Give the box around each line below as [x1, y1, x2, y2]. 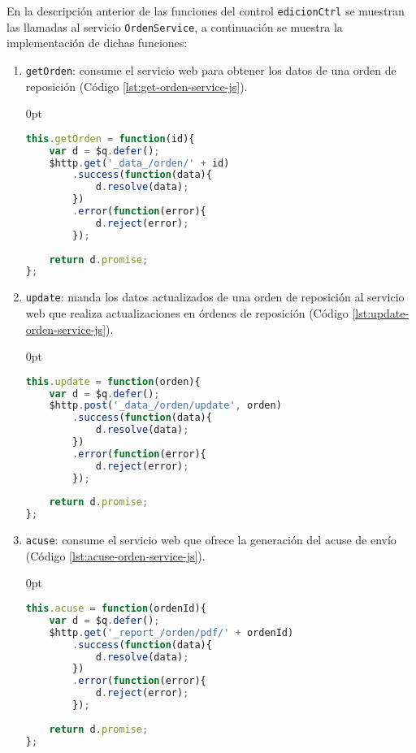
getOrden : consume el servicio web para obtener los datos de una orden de [25, 61, 396, 78]
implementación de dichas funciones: [6, 34, 188, 51]
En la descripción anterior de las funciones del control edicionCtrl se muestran [6, 2, 405, 19]
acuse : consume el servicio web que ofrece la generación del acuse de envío [25, 531, 396, 548]
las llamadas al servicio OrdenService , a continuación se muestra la [6, 18, 343, 35]
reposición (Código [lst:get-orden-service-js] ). [25, 77, 248, 94]
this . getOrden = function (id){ [25, 132, 195, 145]
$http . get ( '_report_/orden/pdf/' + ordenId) [49, 626, 294, 638]
